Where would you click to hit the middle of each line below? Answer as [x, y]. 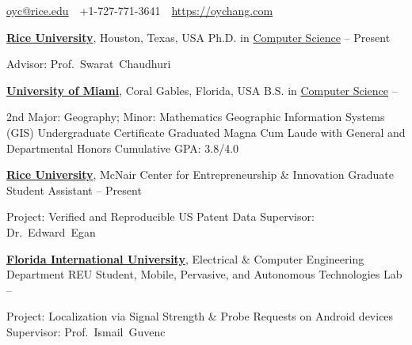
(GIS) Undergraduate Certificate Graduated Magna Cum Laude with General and [206, 132]
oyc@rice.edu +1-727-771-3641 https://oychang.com [140, 10]
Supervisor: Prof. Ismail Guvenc [86, 331]
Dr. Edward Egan [51, 231]
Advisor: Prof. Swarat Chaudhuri [89, 64]
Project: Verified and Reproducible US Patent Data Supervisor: [160, 216]
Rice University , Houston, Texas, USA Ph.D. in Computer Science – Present [198, 37]
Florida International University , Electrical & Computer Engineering [185, 258]
